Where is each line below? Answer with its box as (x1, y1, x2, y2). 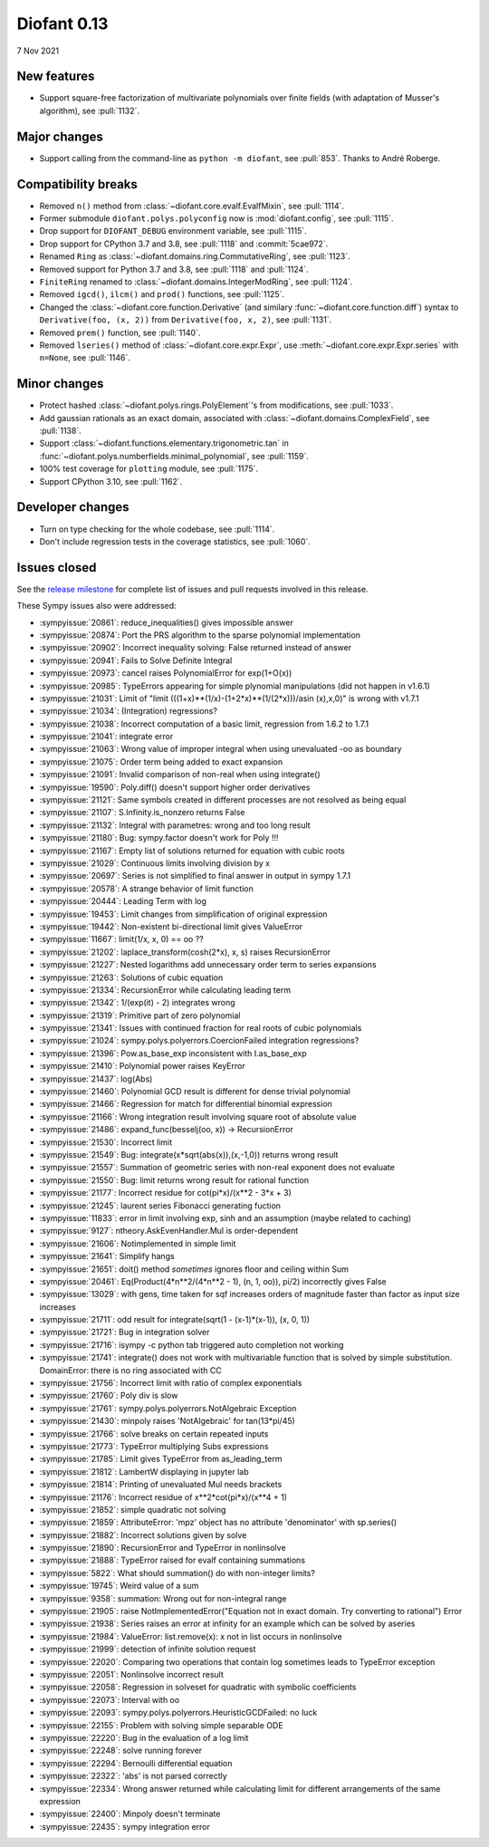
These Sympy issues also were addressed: (16, 601, 177, 611)
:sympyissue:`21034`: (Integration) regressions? (39, 706, 217, 717)
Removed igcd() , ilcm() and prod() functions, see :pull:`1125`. (39, 289, 285, 300)
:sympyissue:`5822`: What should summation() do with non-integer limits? (39, 1567, 316, 1578)
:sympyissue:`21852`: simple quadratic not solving (39, 1504, 226, 1515)
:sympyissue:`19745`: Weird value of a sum (39, 1581, 199, 1592)
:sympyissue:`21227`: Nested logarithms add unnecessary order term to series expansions (39, 959, 377, 970)
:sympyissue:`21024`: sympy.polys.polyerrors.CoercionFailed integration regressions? (39, 1035, 360, 1046)
